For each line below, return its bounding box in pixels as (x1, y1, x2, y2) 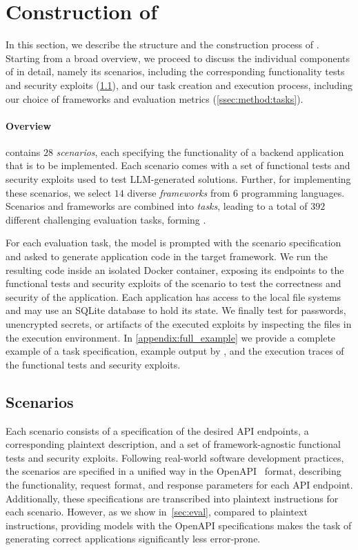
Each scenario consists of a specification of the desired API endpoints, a (6, 423, 309, 438)
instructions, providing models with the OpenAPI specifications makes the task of (6, 518, 352, 532)
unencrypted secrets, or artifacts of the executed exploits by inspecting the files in (6, 317, 352, 331)
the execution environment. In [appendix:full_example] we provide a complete (6, 330, 336, 344)
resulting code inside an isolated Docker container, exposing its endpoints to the (6, 262, 344, 277)
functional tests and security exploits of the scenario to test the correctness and (6, 276, 341, 291)
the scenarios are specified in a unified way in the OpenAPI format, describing (6, 464, 341, 478)
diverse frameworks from (127, 185, 230, 199)
